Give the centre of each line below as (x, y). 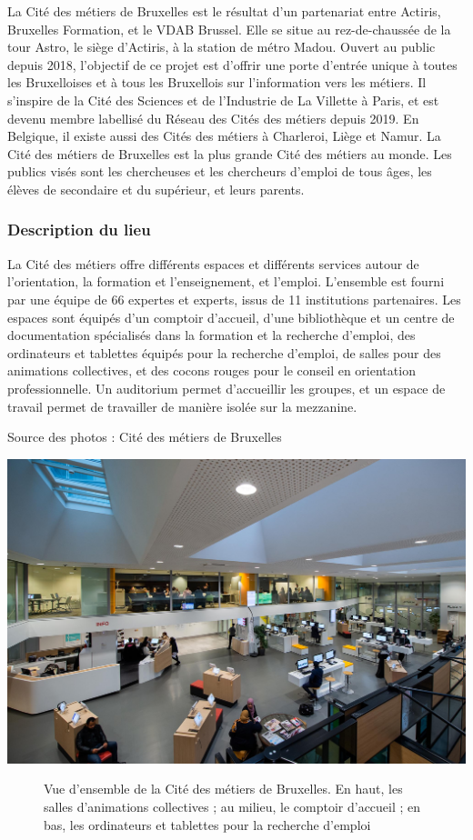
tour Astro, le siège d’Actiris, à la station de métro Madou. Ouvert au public (221, 47)
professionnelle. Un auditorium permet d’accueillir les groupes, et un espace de (226, 388)
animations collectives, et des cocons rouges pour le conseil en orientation (211, 370)
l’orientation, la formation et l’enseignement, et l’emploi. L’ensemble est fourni (226, 281)
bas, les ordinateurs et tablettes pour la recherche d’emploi (207, 824)
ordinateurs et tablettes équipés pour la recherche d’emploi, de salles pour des (224, 352)
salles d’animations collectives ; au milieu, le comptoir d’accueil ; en (232, 807)
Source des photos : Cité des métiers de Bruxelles (145, 437)
